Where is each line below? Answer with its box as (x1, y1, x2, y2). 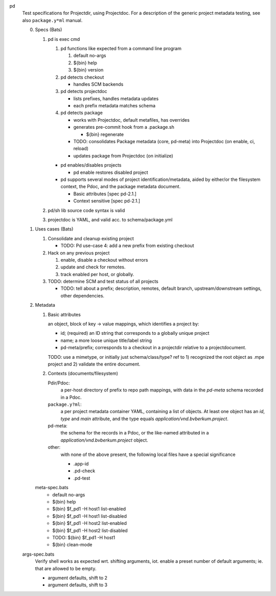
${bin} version (73, 67, 104, 73)
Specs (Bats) (35, 27, 62, 33)
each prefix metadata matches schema (73, 103, 156, 109)
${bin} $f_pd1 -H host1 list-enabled (52, 506, 126, 512)
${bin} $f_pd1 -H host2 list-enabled (52, 520, 127, 526)
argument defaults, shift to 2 (48, 575, 107, 581)
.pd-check (73, 468, 96, 474)
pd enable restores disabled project (73, 169, 148, 175)
